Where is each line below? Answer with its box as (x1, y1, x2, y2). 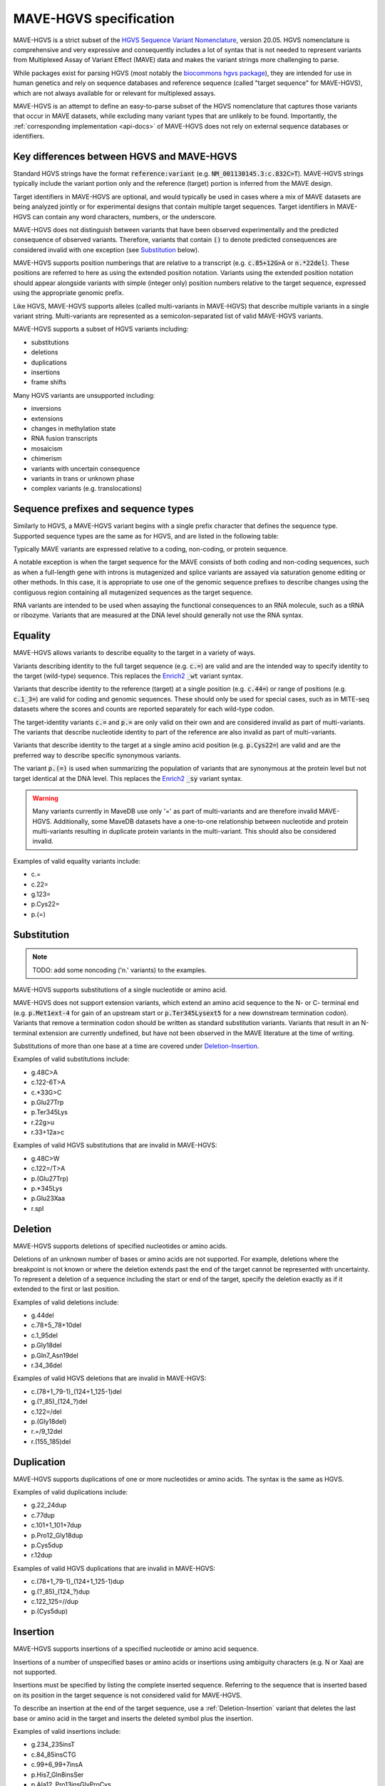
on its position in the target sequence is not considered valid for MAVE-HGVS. (13, 1690, 242, 1700)
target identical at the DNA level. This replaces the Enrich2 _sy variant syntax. (13, 774, 243, 782)
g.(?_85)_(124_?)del (31, 1397, 88, 1406)
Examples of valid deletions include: (13, 1297, 119, 1307)
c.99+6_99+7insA (31, 1760, 83, 1769)
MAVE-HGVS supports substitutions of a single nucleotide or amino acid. (13, 986, 227, 994)
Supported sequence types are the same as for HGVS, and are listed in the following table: (13, 532, 279, 540)
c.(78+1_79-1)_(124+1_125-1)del (31, 1387, 122, 1396)
